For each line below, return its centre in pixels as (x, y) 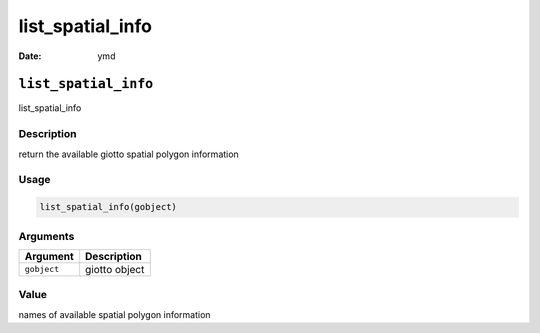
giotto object (115, 269)
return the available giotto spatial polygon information (128, 154)
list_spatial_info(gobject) (108, 207)
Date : (30, 56)
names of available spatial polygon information (114, 314)
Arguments (46, 236)
